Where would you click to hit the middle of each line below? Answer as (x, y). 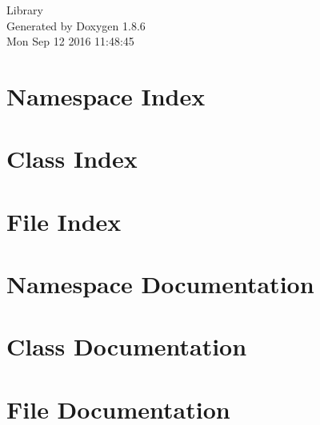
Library (25, 10)
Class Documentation (127, 346)
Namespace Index (106, 95)
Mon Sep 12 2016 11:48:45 (70, 41)
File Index (64, 221)
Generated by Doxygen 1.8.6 (76, 25)
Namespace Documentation (160, 284)
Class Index (72, 159)
